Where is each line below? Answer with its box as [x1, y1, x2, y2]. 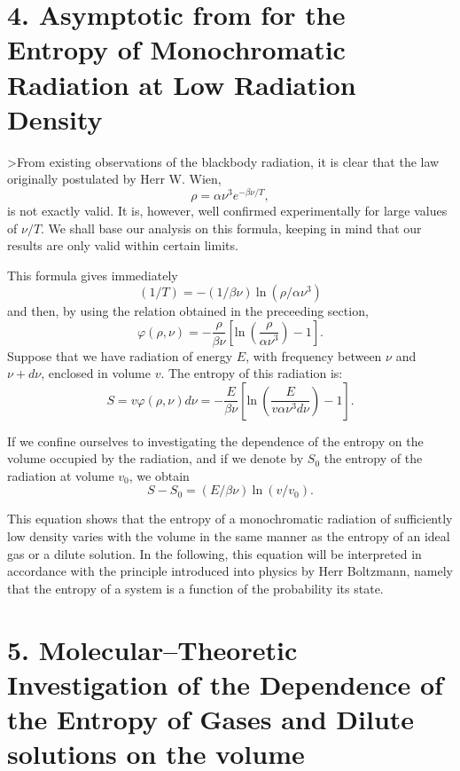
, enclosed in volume [41, 364, 151, 382]
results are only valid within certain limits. [7, 236, 238, 255]
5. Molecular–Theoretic [7, 631, 298, 667]
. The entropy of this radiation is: [160, 364, 343, 382]
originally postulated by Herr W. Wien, [7, 169, 222, 188]
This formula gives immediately [7, 265, 178, 284]
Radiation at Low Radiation [7, 66, 356, 102]
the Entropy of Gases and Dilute [7, 701, 415, 737]
